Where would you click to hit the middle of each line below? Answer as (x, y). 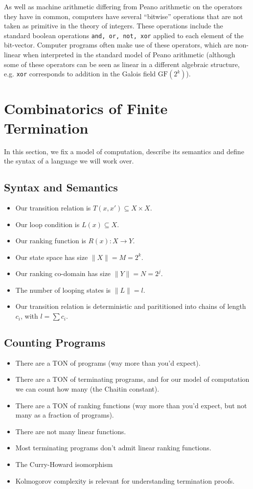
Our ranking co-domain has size (63, 273)
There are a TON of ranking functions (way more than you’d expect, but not (131, 405)
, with (29, 316)
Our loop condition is (47, 224)
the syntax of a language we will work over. (69, 161)
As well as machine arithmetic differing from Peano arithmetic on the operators (123, 6)
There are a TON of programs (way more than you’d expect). (108, 362)
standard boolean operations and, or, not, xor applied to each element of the (124, 35)
